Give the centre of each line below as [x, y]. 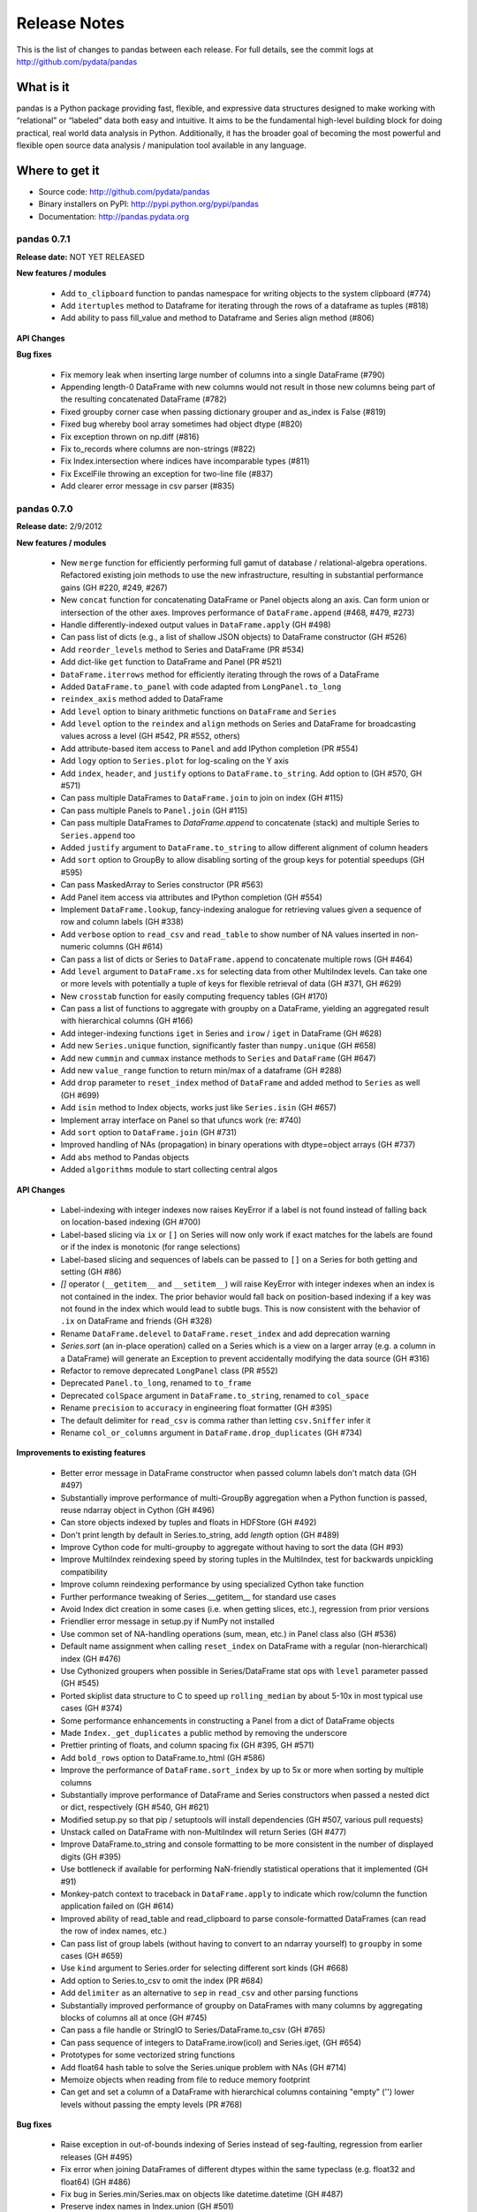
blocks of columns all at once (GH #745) [134, 2017]
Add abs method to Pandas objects [125, 1157]
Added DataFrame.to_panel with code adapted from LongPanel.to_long [201, 687]
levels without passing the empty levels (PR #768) [151, 2104]
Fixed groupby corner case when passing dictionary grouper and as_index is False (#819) [223, 411]
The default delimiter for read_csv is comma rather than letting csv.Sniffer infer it [216, 1420]
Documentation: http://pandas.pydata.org [114, 216]
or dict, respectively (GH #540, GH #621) [135, 1807]
